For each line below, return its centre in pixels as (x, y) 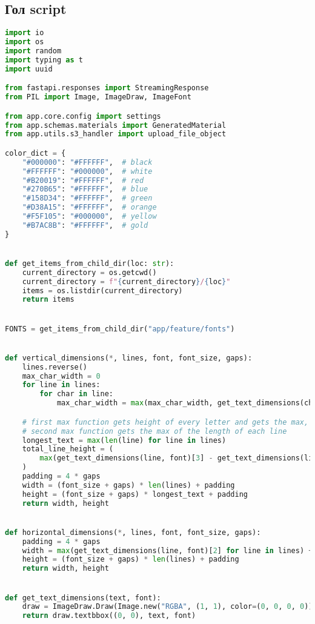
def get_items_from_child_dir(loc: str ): (90, 263)
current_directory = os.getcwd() (89, 272)
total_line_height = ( (68, 449)
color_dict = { (35, 153)
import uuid (29, 69)
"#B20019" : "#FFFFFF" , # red (83, 180)
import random (33, 51)
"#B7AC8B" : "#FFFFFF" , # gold (85, 225)
